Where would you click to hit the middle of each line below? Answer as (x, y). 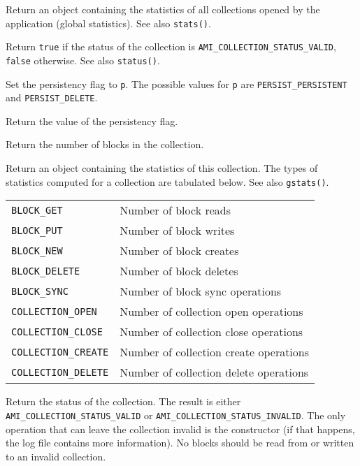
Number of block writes (177, 231)
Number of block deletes (179, 271)
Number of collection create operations (215, 352)
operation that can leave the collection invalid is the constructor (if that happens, (180, 429)
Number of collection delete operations (214, 372)
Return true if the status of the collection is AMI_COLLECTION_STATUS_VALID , (171, 46)
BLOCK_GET (37, 210)
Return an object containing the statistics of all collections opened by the (163, 9)
